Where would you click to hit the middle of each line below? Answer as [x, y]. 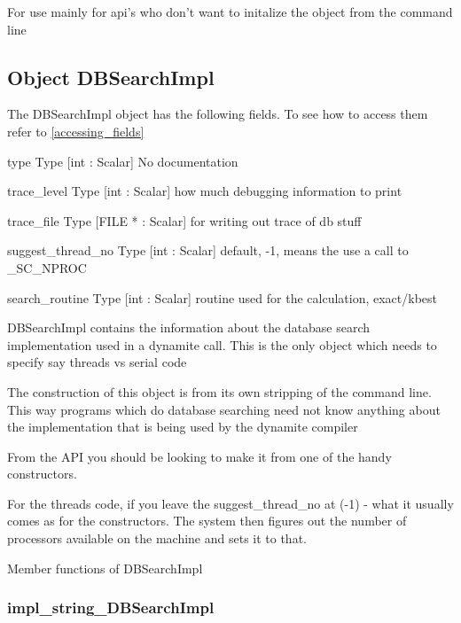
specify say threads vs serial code [97, 362]
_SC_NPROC [47, 267]
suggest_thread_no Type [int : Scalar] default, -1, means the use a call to [208, 250]
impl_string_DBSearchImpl [111, 607]
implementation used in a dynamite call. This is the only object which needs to [222, 344]
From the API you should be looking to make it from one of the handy [199, 456]
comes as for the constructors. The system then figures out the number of [207, 521]
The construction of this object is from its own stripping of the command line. [219, 391]
